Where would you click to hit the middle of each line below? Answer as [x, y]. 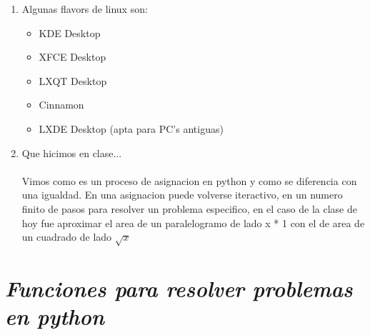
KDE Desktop [70, 32]
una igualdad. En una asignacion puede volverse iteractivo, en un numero [182, 195]
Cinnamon [61, 105]
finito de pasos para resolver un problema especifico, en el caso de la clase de [189, 208]
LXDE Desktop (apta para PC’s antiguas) [131, 128]
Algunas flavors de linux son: [85, 9]
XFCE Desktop [72, 57]
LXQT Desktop [73, 80]
